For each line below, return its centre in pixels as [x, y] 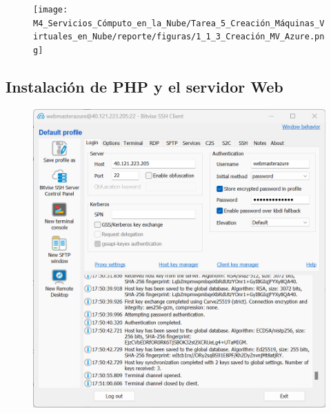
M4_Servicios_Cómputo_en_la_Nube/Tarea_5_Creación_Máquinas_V [179, 23]
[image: [51, 10]
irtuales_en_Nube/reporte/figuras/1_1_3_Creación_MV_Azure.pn [179, 37]
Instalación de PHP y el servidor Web [144, 87]
